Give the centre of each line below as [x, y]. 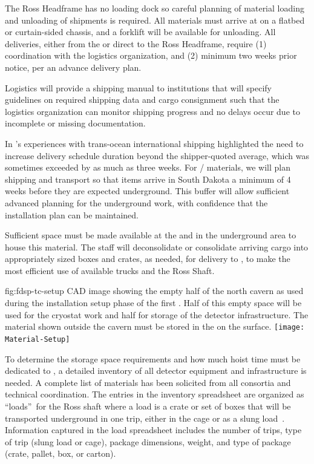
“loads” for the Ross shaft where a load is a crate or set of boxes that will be [148, 406]
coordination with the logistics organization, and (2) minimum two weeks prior [151, 55]
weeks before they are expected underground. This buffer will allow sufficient [147, 191]
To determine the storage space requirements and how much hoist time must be [153, 358]
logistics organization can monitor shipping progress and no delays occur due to [152, 111]
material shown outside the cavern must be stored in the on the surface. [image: [155, 326]
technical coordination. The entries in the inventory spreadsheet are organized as [155, 394]
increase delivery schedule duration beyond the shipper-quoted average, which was [157, 155]
